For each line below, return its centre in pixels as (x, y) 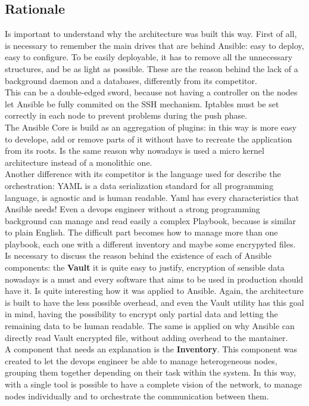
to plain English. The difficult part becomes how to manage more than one (141, 232)
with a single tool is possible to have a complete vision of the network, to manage (153, 384)
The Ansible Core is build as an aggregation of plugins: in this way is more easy (151, 127)
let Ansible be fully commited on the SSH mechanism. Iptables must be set (142, 103)
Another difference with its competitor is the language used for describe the (143, 174)
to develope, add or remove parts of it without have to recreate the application (149, 139)
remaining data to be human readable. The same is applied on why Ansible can (150, 326)
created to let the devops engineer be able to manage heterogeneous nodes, (141, 360)
